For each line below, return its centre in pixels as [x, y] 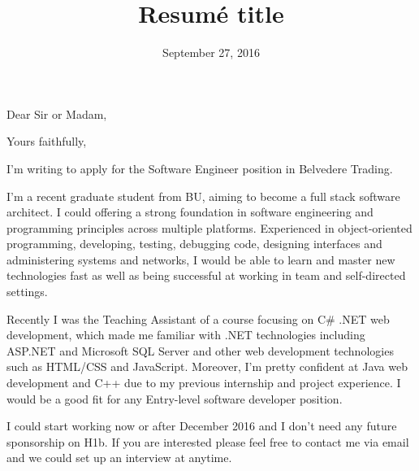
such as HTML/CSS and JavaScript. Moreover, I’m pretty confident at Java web [207, 366]
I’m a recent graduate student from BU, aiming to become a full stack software [203, 196]
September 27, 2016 [211, 52]
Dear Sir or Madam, [57, 113]
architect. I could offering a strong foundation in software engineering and [190, 212]
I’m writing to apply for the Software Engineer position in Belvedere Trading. [200, 168]
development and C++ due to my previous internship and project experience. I [204, 383]
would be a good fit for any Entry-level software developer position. [175, 398]
